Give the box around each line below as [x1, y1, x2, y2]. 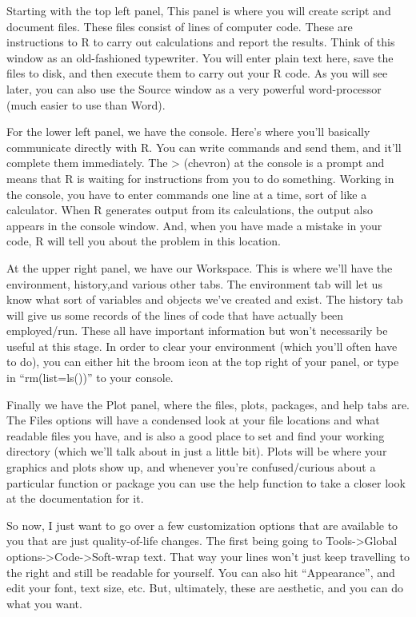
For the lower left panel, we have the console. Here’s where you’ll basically [6, 123, 370, 140]
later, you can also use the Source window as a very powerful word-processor [6, 80, 382, 97]
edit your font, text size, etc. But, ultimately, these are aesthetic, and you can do [6, 579, 403, 596]
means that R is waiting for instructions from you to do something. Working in [6, 169, 394, 186]
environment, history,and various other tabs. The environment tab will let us [6, 275, 382, 292]
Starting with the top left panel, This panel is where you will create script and [6, 2, 391, 18]
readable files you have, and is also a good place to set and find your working [6, 427, 385, 444]
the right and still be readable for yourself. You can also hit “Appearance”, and [6, 563, 395, 580]
